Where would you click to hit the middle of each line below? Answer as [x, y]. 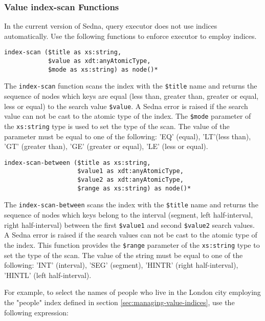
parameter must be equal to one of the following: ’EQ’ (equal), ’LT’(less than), [128, 136]
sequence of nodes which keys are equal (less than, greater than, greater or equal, [131, 96]
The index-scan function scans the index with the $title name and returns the [131, 86]
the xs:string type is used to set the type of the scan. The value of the [117, 126]
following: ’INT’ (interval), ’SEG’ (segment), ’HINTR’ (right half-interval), [121, 265]
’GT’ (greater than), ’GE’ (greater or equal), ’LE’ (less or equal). [106, 146]
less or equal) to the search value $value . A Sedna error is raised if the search [126, 106]
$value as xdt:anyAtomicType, [99, 61]
